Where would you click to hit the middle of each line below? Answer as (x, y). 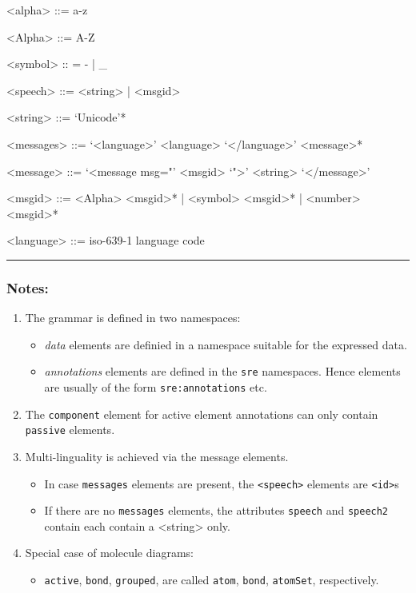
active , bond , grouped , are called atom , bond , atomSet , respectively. (212, 580)
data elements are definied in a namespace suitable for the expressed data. (226, 344)
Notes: (28, 287)
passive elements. (70, 430)
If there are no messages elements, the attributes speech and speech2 (216, 510)
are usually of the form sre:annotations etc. (156, 387)
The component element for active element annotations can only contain (202, 414)
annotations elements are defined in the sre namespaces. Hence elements (222, 371)
